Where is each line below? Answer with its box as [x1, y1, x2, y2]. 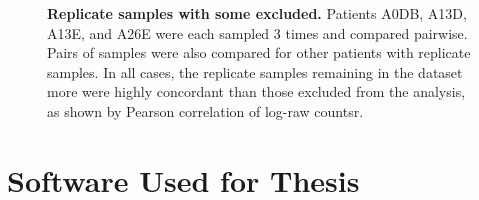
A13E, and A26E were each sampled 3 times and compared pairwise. [47, 22, 468, 43]
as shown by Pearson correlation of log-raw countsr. [47, 100, 364, 121]
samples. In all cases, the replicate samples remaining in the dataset [47, 61, 463, 82]
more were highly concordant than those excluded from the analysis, [47, 81, 466, 102]
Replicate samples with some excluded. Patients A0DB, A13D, [47, 3, 467, 23]
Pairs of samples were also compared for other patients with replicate [47, 42, 471, 63]
